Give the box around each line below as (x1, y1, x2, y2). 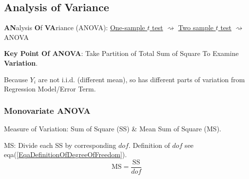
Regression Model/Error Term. (4, 84, 96, 94)
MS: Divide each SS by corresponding (4, 140, 116, 150)
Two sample (178, 22, 214, 33)
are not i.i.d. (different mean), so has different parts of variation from (38, 74, 245, 84)
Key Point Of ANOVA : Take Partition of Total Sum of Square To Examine (4, 48, 239, 58)
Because (4, 74, 28, 84)
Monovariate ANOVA (4, 104, 91, 116)
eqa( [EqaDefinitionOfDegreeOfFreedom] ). (4, 149, 127, 160)
